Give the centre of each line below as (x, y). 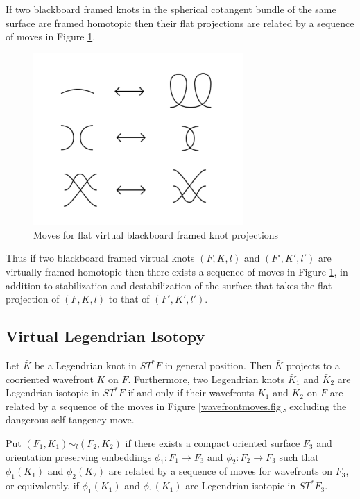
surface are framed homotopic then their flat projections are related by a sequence (180, 23)
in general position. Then (218, 365)
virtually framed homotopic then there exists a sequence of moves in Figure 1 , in (177, 271)
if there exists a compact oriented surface (213, 442)
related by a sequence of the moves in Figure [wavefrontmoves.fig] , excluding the (176, 406)
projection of (33, 299)
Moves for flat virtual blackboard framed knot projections (156, 234)
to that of (129, 299)
